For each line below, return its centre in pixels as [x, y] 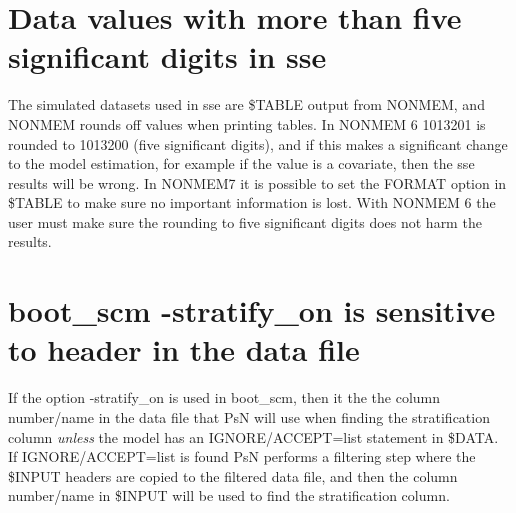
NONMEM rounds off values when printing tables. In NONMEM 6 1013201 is [247, 123]
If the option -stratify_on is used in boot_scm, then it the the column [224, 397]
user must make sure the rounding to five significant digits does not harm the [245, 221]
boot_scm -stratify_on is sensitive [252, 310]
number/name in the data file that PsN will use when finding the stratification [249, 416]
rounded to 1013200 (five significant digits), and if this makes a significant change [258, 143]
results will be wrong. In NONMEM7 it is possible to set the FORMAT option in [257, 182]
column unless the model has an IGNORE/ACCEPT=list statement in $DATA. [253, 436]
